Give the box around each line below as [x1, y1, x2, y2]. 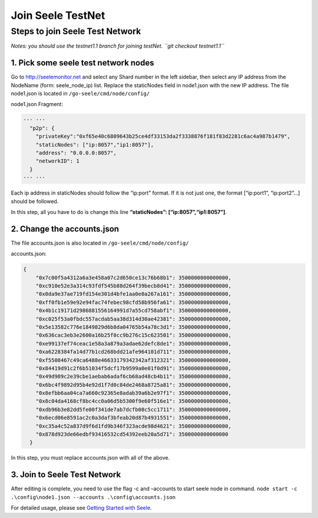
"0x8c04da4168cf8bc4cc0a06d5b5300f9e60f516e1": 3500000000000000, [35, 398, 232, 405]
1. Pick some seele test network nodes [11, 58, 154, 68]
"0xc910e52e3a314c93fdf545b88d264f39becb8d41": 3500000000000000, [35, 283, 232, 289]
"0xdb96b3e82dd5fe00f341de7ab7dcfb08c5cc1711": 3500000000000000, [35, 406, 232, 413]
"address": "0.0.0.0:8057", [35, 150, 117, 156]
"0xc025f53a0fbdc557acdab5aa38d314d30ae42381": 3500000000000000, [35, 315, 232, 322]
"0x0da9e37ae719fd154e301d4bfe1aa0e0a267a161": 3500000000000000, [35, 291, 232, 298]
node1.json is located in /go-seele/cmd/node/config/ [11, 90, 150, 97]
